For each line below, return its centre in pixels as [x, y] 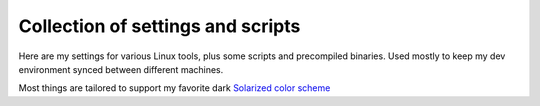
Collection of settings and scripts [159, 26]
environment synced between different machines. [121, 69]
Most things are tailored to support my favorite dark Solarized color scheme [174, 88]
